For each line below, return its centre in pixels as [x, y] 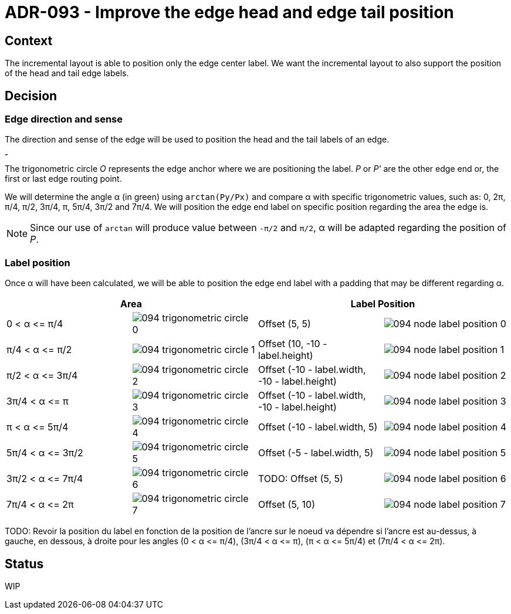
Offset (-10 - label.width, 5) [318, 427]
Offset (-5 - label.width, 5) [316, 453]
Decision [31, 96]
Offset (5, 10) [287, 505]
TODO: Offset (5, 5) [301, 479]
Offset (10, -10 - [293, 344]
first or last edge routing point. [63, 179]
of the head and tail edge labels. [67, 73]
